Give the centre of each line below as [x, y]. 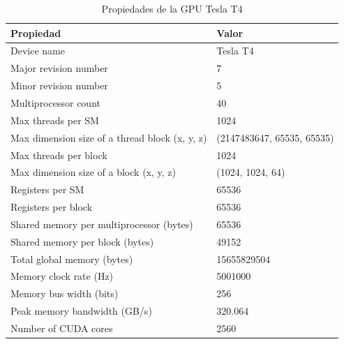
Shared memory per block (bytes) [82, 241]
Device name [38, 51]
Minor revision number [59, 85]
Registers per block [52, 207]
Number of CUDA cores [62, 328]
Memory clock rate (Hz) [62, 276]
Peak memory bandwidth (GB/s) [81, 311]
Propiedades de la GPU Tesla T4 [172, 8]
